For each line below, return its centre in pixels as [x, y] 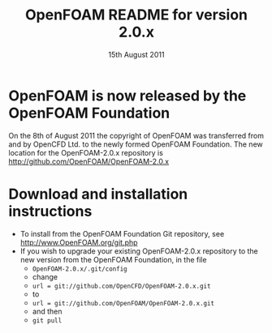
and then [47, 311]
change [45, 276]
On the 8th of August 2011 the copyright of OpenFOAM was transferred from [136, 135]
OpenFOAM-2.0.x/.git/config [80, 269]
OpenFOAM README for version [136, 15]
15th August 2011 [136, 54]
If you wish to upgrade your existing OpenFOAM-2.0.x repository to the [139, 251]
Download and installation [98, 194]
